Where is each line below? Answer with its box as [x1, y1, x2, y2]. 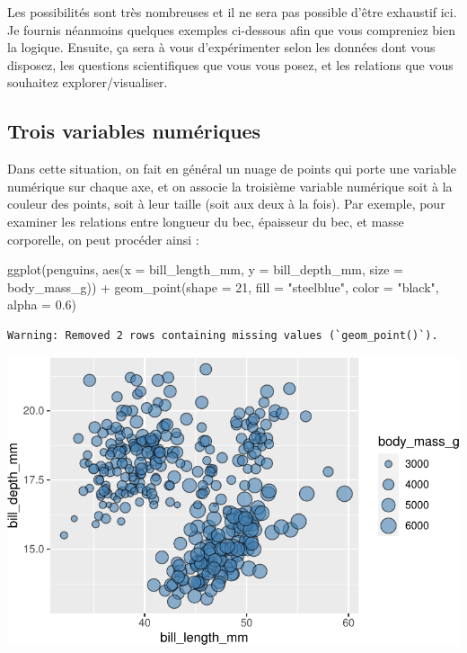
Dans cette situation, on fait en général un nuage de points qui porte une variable [7, 159, 456, 178]
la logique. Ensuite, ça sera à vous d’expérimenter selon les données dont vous [7, 38, 436, 57]
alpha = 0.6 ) [7, 295, 77, 314]
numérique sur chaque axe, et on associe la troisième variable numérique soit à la [7, 176, 453, 195]
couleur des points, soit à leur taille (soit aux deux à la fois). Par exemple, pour [7, 194, 445, 213]
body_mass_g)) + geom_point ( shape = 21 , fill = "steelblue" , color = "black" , [7, 277, 439, 296]
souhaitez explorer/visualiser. [7, 73, 168, 92]
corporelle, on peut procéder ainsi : [7, 229, 199, 248]
